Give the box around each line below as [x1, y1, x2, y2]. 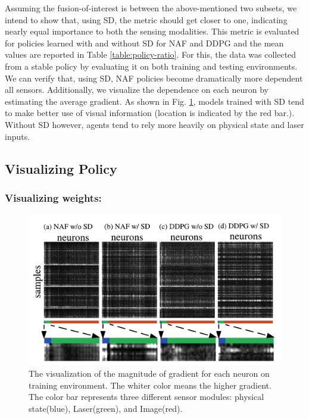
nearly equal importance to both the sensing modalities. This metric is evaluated [5, 25, 299, 37]
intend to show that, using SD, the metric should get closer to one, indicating [5, 13, 288, 26]
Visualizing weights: [5, 190, 102, 205]
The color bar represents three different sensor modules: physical [29, 390, 264, 403]
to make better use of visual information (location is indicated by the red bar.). [5, 107, 295, 119]
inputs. [5, 130, 30, 142]
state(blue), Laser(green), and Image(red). [29, 402, 183, 414]
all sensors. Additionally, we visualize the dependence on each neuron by [5, 83, 269, 96]
